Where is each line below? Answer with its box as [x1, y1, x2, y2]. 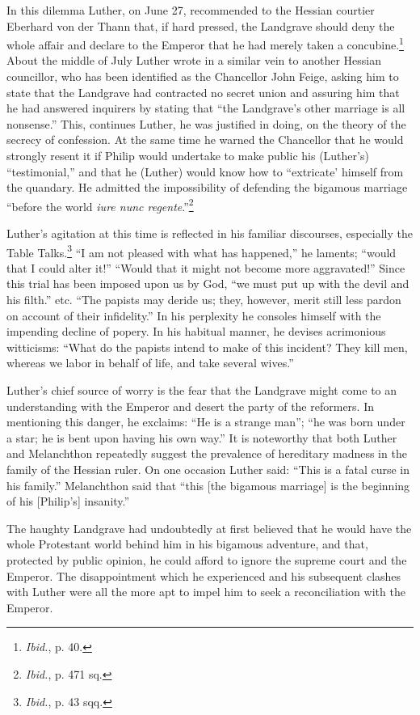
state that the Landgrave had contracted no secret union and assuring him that [6, 83, 400, 100]
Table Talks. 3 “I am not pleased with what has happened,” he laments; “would [6, 241, 397, 260]
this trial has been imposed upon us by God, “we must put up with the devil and [6, 275, 409, 292]
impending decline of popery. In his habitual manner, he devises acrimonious [6, 323, 386, 340]
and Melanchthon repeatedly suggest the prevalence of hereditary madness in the [6, 445, 407, 462]
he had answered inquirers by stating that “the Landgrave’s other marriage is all [6, 99, 405, 116]
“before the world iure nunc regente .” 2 [6, 195, 194, 214]
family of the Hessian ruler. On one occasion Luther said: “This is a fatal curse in [6, 461, 410, 477]
